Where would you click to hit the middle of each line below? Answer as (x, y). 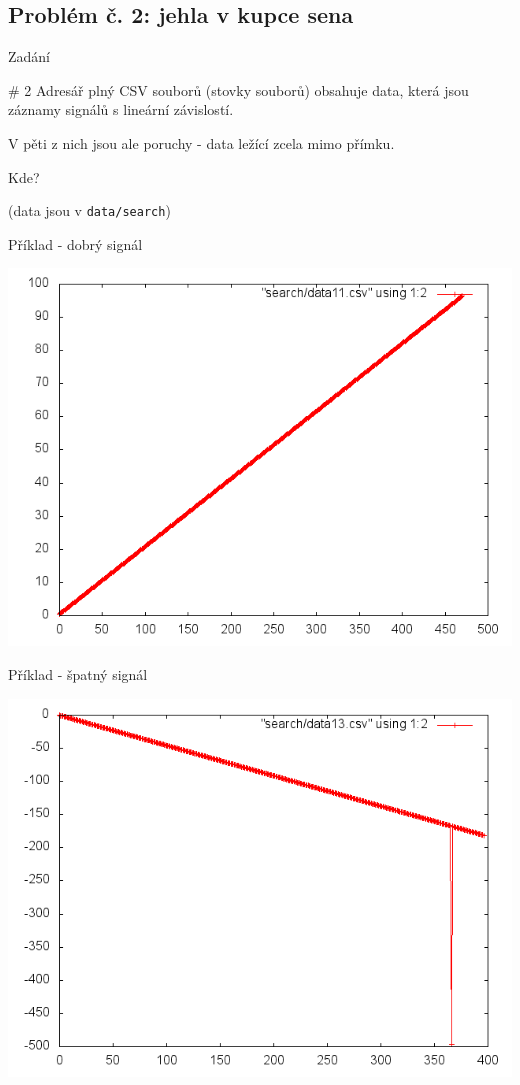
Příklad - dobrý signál (75, 243)
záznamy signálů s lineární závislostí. (121, 109)
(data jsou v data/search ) (89, 210)
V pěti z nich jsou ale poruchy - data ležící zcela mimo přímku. (201, 142)
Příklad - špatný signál (78, 674)
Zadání (29, 56)
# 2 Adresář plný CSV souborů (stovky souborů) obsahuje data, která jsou (238, 89)
